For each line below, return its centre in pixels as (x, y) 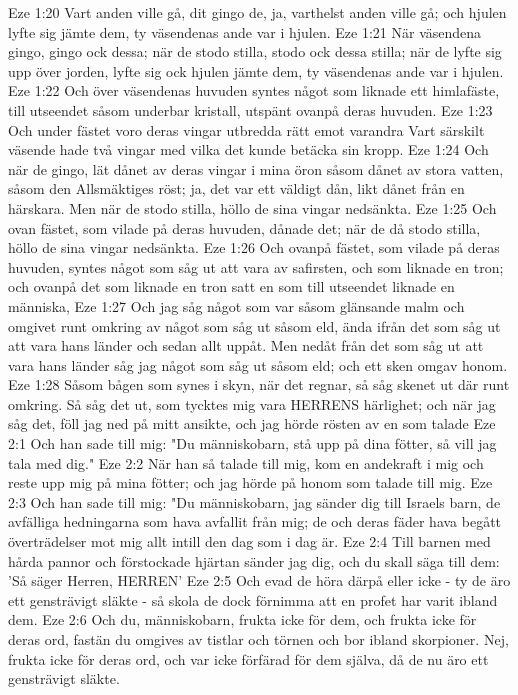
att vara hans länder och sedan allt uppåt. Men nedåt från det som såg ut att (246, 345)
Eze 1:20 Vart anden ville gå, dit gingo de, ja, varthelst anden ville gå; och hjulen (257, 12)
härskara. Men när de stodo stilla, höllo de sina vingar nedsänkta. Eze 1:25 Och (252, 207)
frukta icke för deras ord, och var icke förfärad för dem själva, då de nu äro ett (248, 658)
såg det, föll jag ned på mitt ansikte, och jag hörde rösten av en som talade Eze (252, 423)
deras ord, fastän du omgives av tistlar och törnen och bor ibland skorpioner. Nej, (258, 639)
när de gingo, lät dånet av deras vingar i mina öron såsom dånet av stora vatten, (256, 168)
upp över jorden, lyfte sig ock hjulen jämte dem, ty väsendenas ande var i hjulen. (256, 70)
